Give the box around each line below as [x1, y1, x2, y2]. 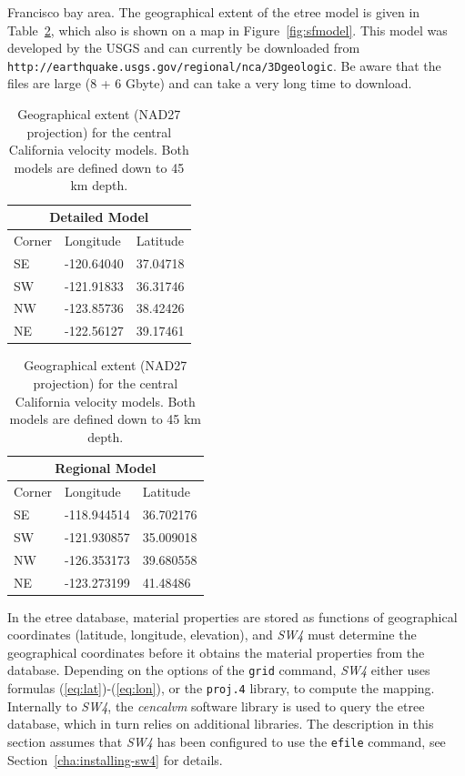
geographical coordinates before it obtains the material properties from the [7, 642, 425, 661]
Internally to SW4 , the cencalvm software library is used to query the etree [7, 696, 425, 715]
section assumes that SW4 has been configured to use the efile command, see [7, 731, 446, 751]
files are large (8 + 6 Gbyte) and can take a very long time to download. [7, 74, 412, 93]
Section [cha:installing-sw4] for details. [7, 750, 223, 769]
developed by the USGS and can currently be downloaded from [7, 38, 360, 57]
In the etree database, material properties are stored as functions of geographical [7, 607, 458, 626]
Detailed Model [49, 207, 149, 226]
